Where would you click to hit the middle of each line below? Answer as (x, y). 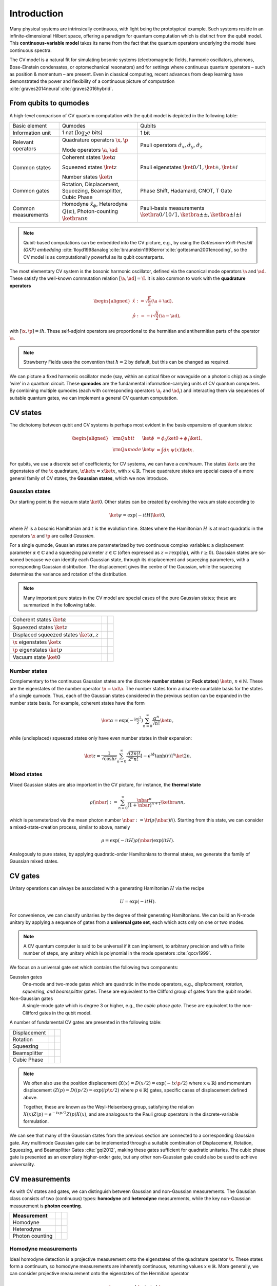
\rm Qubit (124, 438)
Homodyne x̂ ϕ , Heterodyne (95, 204)
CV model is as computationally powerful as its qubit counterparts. (94, 257)
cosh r (111, 758)
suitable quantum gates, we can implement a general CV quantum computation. (94, 398)
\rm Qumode (127, 450)
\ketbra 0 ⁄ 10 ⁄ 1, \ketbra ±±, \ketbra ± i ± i (191, 215)
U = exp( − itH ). (138, 902)
